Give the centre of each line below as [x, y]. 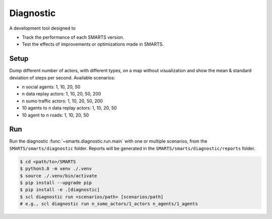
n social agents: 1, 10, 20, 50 [51, 87]
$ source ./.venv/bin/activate [59, 176]
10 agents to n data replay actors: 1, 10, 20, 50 [69, 108]
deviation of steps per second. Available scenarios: [62, 77]
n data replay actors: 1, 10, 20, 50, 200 [61, 94]
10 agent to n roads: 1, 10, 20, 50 [55, 115]
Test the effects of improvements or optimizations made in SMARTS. [93, 44]
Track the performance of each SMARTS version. [73, 37]
